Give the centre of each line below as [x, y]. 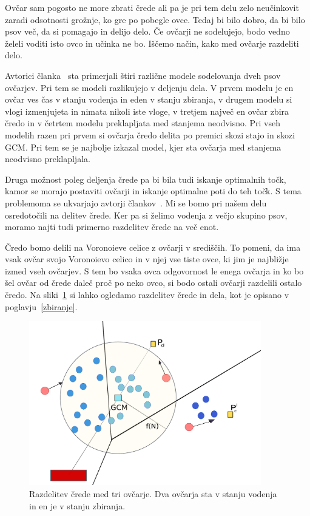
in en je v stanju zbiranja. [77, 505]
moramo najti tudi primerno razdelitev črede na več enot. [112, 227]
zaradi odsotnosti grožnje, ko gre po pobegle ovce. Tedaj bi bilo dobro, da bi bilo [155, 19]
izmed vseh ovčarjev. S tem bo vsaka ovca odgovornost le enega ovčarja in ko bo [154, 270]
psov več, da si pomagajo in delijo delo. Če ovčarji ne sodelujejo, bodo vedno [147, 31]
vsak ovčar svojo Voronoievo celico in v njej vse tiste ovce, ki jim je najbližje [147, 259]
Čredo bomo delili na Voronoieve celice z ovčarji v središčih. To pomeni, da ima [153, 247]
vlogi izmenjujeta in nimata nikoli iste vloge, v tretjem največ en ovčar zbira [147, 111]
